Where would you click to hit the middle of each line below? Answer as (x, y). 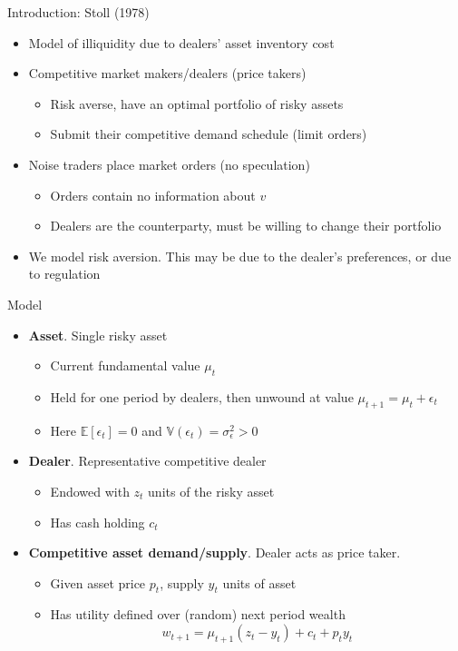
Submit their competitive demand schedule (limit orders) (209, 134)
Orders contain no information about (153, 195)
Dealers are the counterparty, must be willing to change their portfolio (246, 226)
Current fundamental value (125, 365)
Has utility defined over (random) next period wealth (198, 614)
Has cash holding (97, 522)
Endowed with (90, 491)
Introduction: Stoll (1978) (78, 12)
